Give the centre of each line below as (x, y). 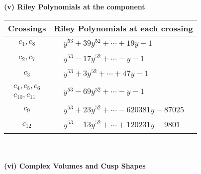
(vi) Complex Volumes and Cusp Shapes (75, 165)
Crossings (27, 28)
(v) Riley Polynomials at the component (75, 6)
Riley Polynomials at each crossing (123, 28)
